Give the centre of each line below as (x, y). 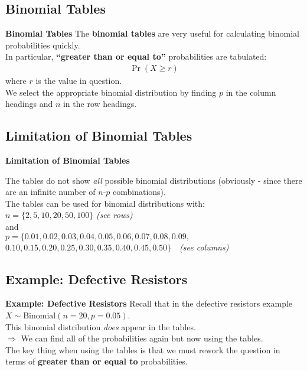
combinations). (139, 192)
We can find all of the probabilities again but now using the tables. (142, 338)
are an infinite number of (50, 192)
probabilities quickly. (43, 45)
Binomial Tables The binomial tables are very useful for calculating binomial (152, 33)
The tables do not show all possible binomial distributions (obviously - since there (154, 180)
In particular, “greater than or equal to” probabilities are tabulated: (136, 56)
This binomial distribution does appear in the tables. (101, 326)
